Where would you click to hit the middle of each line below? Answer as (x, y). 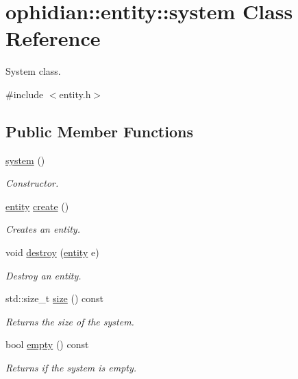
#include (25, 94)
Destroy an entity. (44, 275)
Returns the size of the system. (70, 321)
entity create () (37, 206)
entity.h (75, 94)
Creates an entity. (43, 229)
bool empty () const (47, 344)
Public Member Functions (99, 131)
